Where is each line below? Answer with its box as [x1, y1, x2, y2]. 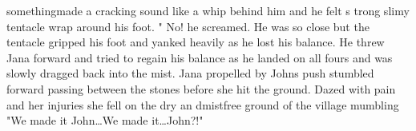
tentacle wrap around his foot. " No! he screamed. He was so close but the [6, 18, 370, 34]
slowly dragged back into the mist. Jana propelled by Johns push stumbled [6, 65, 374, 81]
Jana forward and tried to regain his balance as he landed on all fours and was [6, 49, 393, 65]
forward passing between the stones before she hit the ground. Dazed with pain [6, 80, 396, 97]
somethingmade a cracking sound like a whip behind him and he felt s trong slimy [6, 2, 410, 18]
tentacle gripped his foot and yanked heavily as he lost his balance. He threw [6, 34, 385, 50]
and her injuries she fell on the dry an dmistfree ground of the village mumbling [6, 96, 399, 113]
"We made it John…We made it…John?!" [6, 112, 204, 129]
